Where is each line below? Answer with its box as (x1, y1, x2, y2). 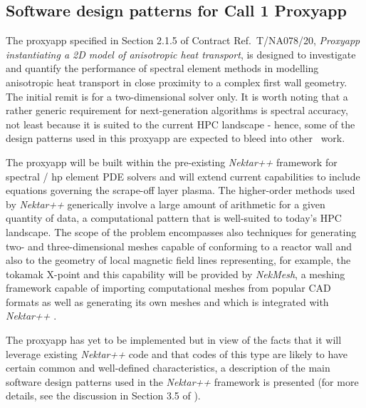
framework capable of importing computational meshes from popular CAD (6, 280, 331, 295)
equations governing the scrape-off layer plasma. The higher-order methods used (6, 183, 355, 198)
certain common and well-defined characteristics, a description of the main (6, 360, 330, 375)
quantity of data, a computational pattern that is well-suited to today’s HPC (6, 210, 342, 225)
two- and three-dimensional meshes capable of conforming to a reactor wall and (6, 238, 352, 253)
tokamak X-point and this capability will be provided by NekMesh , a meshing (6, 266, 345, 281)
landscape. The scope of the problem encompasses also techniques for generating (6, 224, 357, 239)
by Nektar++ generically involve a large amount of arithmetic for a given (6, 196, 325, 211)
